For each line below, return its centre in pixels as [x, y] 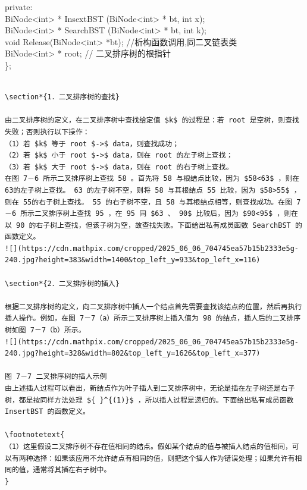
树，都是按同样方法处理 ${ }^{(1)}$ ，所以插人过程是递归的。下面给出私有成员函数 [149, 400]
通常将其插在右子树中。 [72, 470]
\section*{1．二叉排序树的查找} [62, 97]
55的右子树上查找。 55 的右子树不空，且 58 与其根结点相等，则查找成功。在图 [158, 202]
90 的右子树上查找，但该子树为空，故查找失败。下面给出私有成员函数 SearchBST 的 [159, 225]
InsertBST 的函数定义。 [47, 412]
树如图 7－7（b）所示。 [45, 330]
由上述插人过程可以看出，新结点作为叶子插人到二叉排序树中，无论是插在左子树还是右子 [150, 388]
